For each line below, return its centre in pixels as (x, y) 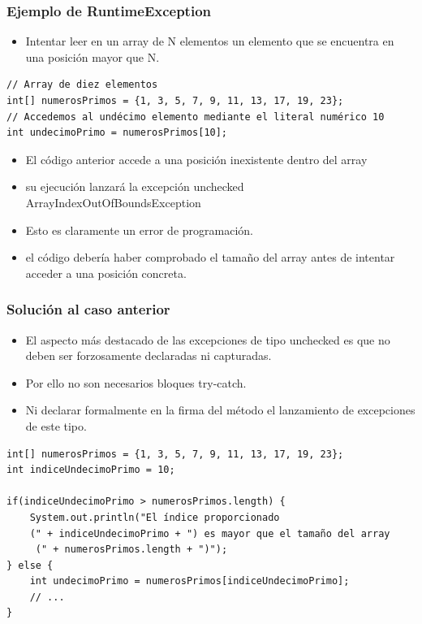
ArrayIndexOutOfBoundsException (113, 202)
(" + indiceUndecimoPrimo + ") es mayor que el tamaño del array (210, 533)
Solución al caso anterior (88, 309)
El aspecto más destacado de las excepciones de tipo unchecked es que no (208, 339)
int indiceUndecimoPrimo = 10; (91, 470)
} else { (30, 565)
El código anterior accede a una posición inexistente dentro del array (196, 159)
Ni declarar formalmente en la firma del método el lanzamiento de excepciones (220, 410)
